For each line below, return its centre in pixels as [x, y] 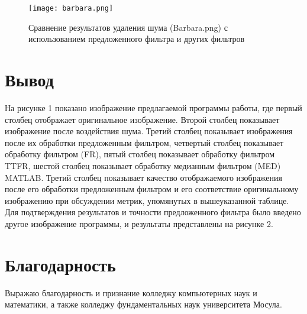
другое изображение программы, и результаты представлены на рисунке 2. [139, 223]
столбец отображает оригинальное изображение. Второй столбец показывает [142, 119]
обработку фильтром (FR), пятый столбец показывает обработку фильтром [140, 154]
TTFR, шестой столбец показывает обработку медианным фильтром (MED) [143, 165]
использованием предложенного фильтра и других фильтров [137, 39]
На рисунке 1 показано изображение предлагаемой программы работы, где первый [153, 107]
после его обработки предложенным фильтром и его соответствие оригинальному [152, 189]
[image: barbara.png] [71, 8]
